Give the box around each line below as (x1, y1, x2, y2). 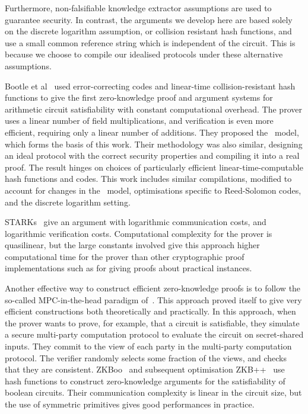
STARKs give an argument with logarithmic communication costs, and (5, 216, 266, 228)
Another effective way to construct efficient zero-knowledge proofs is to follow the (5, 282, 301, 294)
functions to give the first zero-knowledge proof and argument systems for (5, 91, 273, 104)
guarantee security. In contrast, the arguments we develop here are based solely (5, 13, 293, 25)
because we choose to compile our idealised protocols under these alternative (5, 48, 283, 60)
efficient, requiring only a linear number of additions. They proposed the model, (5, 126, 299, 138)
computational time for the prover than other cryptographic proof (5, 250, 245, 262)
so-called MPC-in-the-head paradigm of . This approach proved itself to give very (5, 293, 302, 306)
